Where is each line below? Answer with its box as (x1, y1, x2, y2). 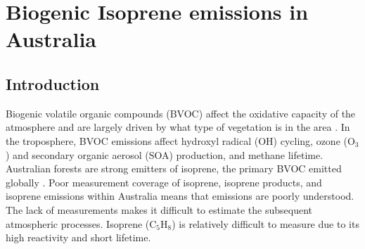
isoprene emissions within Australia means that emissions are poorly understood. (6, 189, 354, 203)
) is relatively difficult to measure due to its (172, 216, 359, 231)
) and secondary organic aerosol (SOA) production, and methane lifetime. (6, 147, 324, 162)
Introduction (6, 72, 100, 94)
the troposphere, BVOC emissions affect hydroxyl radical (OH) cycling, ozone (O (6, 133, 355, 148)
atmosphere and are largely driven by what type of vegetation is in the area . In (6, 120, 350, 134)
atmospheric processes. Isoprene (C (6, 216, 157, 231)
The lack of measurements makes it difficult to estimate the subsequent (6, 202, 312, 217)
